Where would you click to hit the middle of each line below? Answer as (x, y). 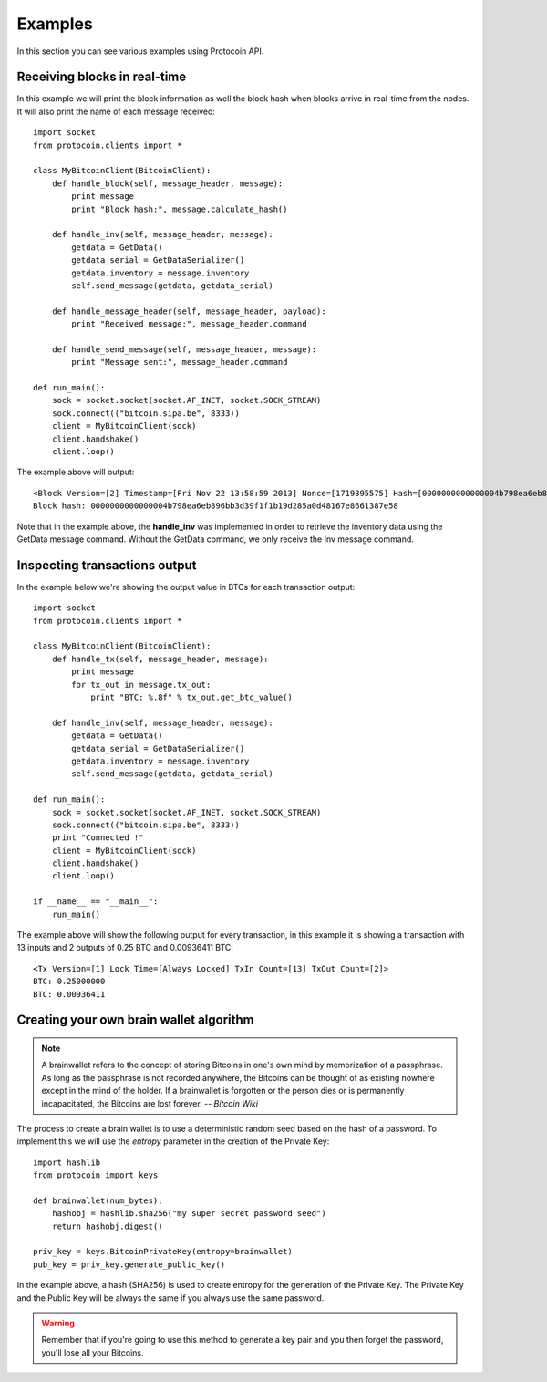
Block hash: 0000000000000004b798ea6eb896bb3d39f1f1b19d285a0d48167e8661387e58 (216, 506)
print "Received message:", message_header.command (189, 324)
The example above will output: (76, 472)
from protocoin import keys (96, 1175)
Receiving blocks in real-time (102, 77)
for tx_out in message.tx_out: (141, 685)
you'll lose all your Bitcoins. (93, 1352)
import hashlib (67, 1162)
